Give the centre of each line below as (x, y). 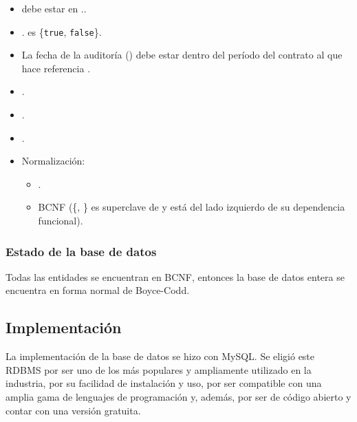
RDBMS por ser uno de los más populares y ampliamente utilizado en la (159, 369)
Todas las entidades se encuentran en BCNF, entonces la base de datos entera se (175, 276)
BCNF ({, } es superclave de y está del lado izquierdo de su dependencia (192, 207)
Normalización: (53, 161)
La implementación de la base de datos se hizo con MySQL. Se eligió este (160, 356)
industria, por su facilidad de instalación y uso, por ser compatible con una (164, 383)
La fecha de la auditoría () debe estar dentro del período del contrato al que (182, 55)
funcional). (61, 220)
